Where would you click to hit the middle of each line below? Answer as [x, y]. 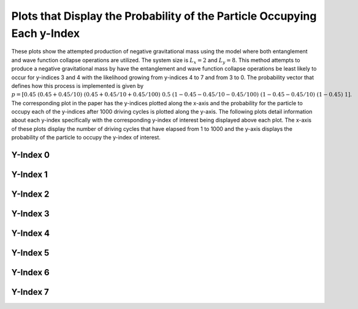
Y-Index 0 [31, 155]
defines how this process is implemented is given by [78, 85]
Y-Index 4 [31, 233]
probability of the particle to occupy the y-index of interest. [86, 138]
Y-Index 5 [30, 253]
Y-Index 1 [30, 175]
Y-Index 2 [30, 194]
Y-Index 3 [30, 214]
